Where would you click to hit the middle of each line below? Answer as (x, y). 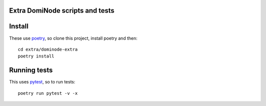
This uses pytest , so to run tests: (42, 82)
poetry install (36, 56)
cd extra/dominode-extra (48, 49)
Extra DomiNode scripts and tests (62, 11)
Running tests (31, 70)
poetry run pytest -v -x (48, 93)
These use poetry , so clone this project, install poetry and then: (73, 38)
